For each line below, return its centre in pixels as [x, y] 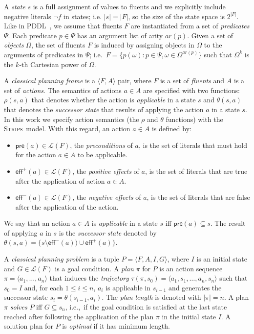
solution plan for [29, 326]
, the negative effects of [107, 197]
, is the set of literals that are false [198, 197]
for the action [36, 155]
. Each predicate [32, 35]
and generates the [195, 287]
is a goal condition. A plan [94, 268]
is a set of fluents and [192, 81]
